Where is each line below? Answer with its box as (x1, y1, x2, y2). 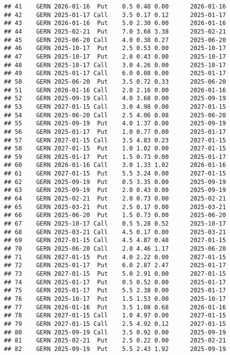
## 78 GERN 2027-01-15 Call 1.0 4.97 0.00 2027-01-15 (4, 312, 226, 319)
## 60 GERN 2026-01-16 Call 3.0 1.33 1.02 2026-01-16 (4, 161, 226, 169)
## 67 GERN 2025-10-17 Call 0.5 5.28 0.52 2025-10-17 (4, 220, 226, 228)
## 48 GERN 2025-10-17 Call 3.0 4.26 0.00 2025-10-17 (4, 61, 226, 69)
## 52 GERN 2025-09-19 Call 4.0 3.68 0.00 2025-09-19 (4, 95, 226, 102)
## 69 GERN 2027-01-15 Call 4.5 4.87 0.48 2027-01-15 (4, 237, 226, 244)
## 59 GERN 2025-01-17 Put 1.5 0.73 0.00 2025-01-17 (4, 153, 226, 160)
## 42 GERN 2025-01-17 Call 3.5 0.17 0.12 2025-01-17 (4, 11, 226, 19)
